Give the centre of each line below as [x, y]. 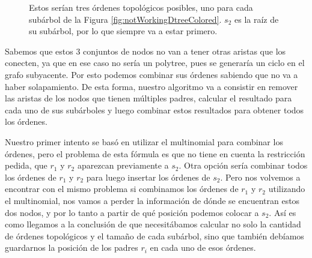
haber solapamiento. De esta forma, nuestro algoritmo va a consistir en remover [151, 86]
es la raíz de [257, 19]
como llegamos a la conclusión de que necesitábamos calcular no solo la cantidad [153, 224]
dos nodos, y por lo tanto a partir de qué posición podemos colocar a [132, 212]
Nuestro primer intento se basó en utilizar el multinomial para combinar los [144, 141]
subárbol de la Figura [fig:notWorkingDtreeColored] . [125, 19]
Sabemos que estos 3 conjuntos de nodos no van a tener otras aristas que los [145, 51]
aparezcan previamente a [123, 165]
